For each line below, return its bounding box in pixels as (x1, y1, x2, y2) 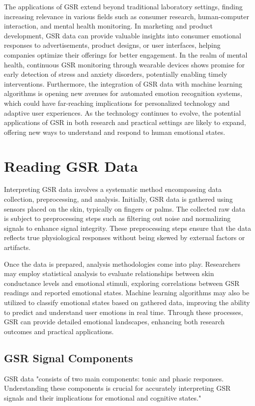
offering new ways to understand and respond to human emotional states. (4, 126, 226, 137)
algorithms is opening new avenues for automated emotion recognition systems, (4, 88, 242, 98)
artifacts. (4, 242, 31, 252)
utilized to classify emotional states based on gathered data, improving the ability (4, 297, 250, 307)
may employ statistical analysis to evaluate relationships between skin (4, 268, 214, 279)
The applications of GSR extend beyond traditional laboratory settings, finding (4, 1, 243, 11)
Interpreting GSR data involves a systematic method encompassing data (4, 184, 222, 194)
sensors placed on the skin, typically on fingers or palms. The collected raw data (4, 203, 245, 214)
